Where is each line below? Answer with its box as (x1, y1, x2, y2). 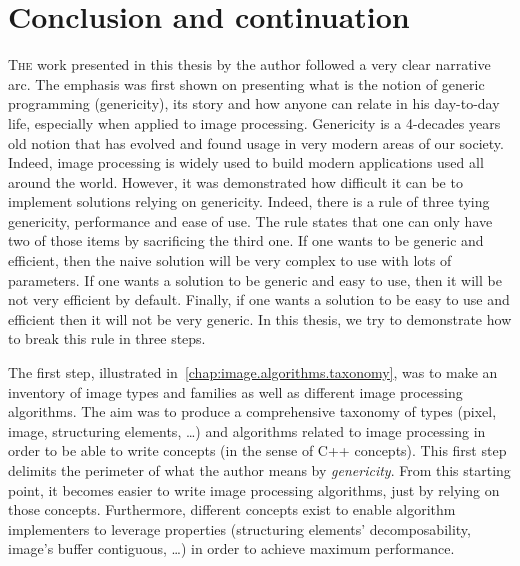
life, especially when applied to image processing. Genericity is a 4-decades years (8, 112, 501, 133)
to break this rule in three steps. (8, 328, 206, 349)
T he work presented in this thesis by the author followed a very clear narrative (8, 54, 491, 75)
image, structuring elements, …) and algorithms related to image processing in (8, 420, 486, 441)
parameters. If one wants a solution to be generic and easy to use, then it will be (8, 269, 502, 290)
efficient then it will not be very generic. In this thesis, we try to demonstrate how (8, 308, 512, 329)
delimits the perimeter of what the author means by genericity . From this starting (8, 460, 511, 480)
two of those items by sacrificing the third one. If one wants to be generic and (8, 230, 484, 251)
